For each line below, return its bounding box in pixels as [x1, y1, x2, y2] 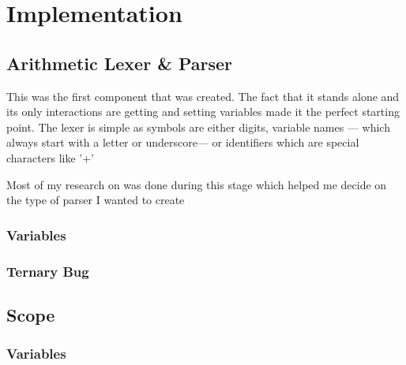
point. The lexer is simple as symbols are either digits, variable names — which [6, 118, 390, 135]
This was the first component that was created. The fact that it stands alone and [6, 88, 400, 104]
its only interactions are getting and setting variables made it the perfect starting [6, 103, 400, 120]
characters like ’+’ [6, 149, 94, 166]
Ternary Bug [6, 261, 89, 281]
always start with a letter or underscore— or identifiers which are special [6, 134, 359, 151]
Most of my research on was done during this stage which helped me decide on [6, 176, 387, 192]
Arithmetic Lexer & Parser [6, 50, 233, 75]
